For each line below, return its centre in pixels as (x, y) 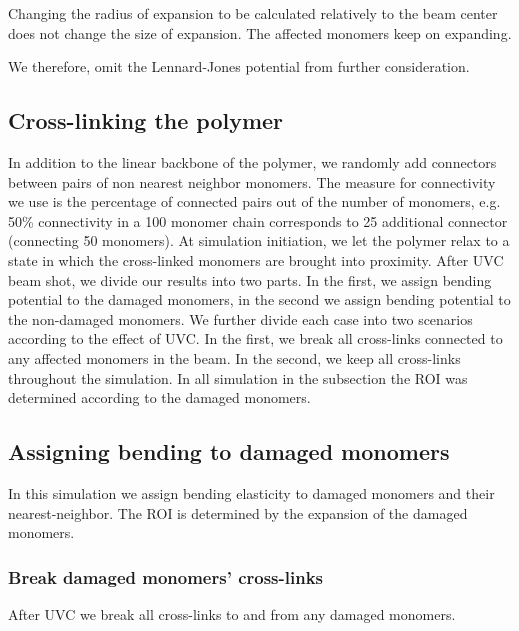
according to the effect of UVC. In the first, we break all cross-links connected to (255, 338)
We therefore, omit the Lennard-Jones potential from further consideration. (239, 66)
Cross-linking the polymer (146, 120)
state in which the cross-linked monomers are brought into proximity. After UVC (256, 259)
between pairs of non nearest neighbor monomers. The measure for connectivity (252, 181)
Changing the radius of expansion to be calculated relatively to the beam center (253, 13)
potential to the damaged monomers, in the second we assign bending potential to (259, 299)
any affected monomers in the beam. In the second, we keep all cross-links (234, 357)
